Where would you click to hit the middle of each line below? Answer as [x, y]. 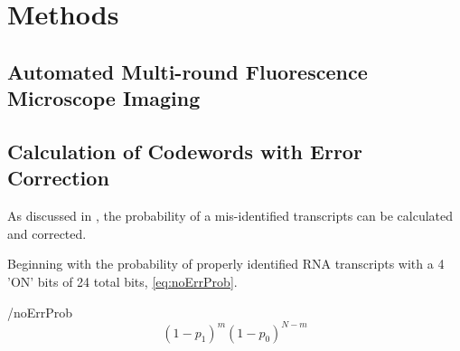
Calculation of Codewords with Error [185, 151]
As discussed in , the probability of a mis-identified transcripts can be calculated [230, 216]
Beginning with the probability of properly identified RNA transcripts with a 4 [226, 264]
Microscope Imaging [104, 98]
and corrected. [47, 233]
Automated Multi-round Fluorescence [188, 71]
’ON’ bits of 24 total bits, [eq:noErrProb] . [122, 281]
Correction [58, 178]
